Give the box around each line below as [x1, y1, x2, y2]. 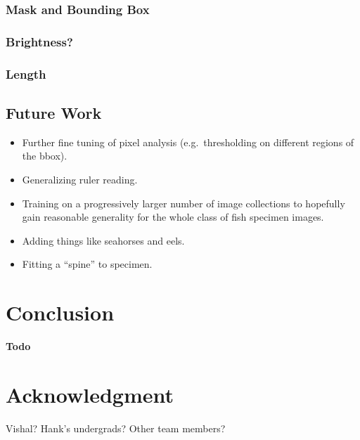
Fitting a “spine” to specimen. [22, 257, 153, 271]
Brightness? [6, 32, 73, 50]
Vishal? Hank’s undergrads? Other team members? [6, 420, 226, 435]
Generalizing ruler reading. [22, 172, 138, 186]
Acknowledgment [6, 380, 174, 408]
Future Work [6, 101, 102, 123]
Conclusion [6, 298, 115, 327]
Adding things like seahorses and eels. [22, 233, 185, 247]
